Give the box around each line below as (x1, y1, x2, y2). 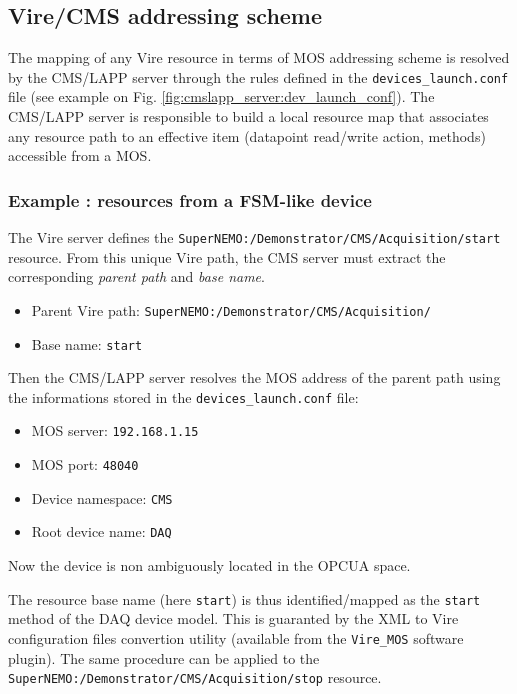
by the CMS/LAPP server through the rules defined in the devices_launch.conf (8, 66, 509, 87)
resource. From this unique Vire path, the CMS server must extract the (8, 246, 446, 267)
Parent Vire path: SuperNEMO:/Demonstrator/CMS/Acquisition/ (31, 299, 431, 320)
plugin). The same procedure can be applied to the (8, 647, 320, 668)
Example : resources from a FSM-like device (8, 187, 372, 212)
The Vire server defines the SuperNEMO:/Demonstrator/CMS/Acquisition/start (8, 227, 501, 248)
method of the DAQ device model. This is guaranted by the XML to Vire (8, 608, 459, 629)
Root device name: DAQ (31, 521, 172, 542)
